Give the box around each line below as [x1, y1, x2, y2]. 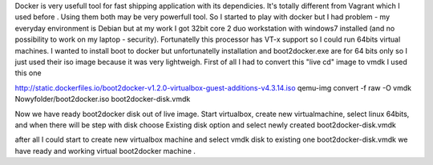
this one [14, 68, 42, 78]
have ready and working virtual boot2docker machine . [14, 146, 196, 155]
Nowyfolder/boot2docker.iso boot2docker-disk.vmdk [14, 95, 191, 104]
